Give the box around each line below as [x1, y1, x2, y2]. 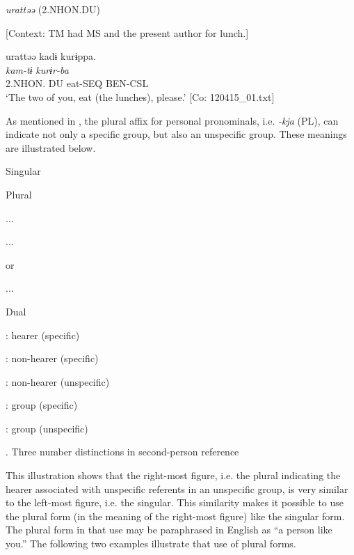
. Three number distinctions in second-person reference [6, 444, 239, 459]
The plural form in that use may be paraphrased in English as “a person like [6, 522, 332, 537]
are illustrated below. [6, 140, 96, 155]
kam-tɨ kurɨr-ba [6, 62, 69, 77]
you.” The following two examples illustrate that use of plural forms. [6, 536, 296, 551]
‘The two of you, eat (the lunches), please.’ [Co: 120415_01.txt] [6, 89, 275, 104]
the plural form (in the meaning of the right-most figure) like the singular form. [6, 508, 345, 523]
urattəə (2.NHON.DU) [6, 2, 100, 16]
